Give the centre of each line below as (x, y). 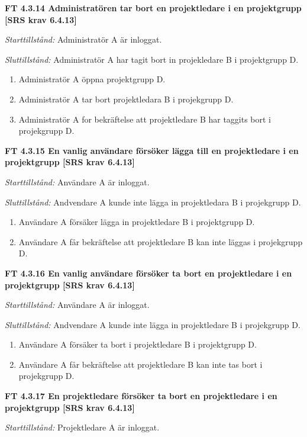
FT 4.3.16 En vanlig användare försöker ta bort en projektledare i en (148, 273)
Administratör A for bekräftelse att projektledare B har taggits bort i (145, 119)
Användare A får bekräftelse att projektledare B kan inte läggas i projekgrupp (161, 241)
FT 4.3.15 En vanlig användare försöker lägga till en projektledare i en (152, 150)
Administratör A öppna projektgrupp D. (92, 79)
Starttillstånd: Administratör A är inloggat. (83, 39)
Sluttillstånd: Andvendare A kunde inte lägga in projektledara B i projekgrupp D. (153, 202)
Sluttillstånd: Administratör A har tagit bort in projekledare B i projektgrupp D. (152, 59)
